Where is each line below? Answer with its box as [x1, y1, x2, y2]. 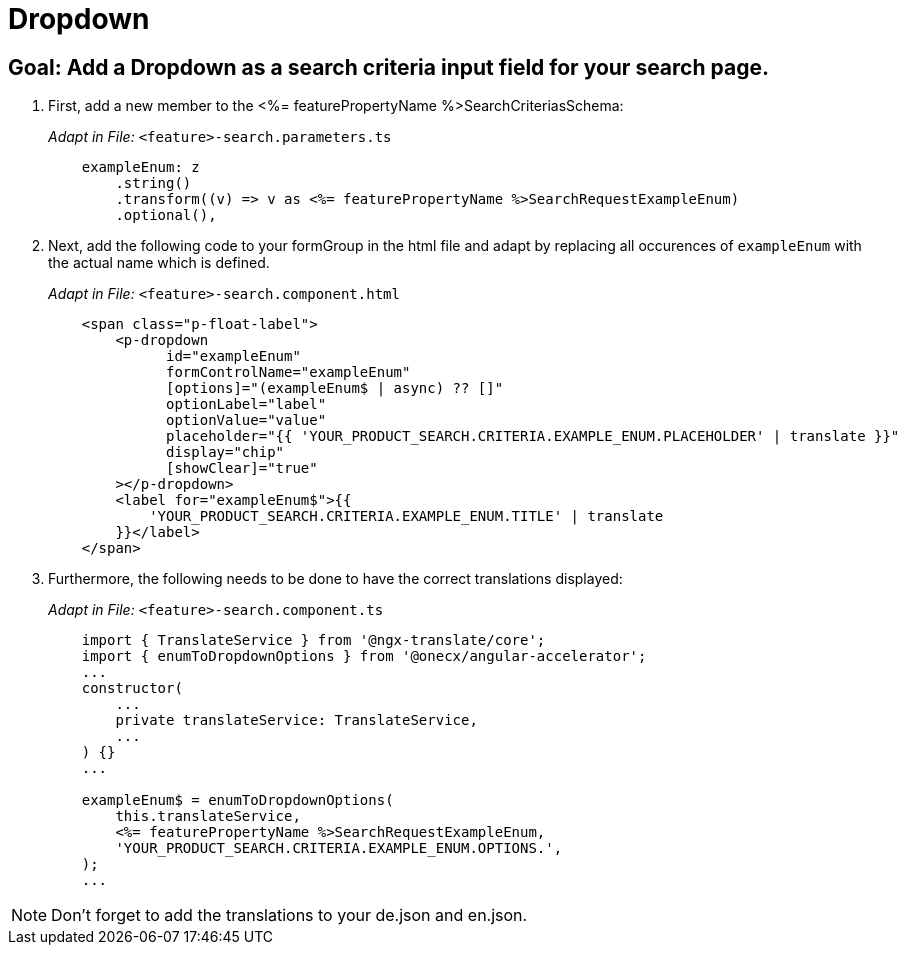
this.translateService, [115, 808, 301, 825]
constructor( [81, 680, 183, 697]
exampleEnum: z [81, 159, 200, 176]
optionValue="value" [166, 412, 327, 429]
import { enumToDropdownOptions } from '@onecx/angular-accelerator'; [81, 648, 647, 665]
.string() [115, 175, 192, 192]
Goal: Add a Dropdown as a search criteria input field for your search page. [8, 54, 769, 80]
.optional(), [115, 207, 217, 224]
